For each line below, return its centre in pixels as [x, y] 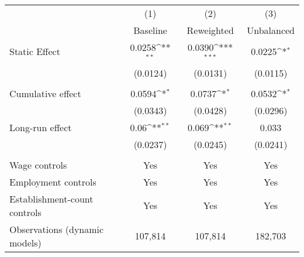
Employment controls [53, 181]
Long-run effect [41, 127]
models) [25, 242]
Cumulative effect [45, 93]
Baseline [150, 30]
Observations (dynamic [57, 229]
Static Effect [35, 52]
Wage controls [38, 165]
